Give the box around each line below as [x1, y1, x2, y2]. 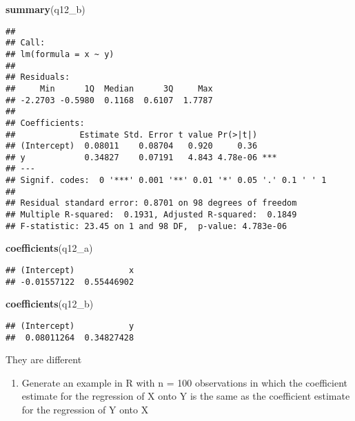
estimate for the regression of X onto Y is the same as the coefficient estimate [21, 389, 350, 403]
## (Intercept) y [6, 321, 134, 331]
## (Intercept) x [6, 266, 134, 275]
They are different [6, 352, 82, 367]
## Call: [6, 38, 45, 48]
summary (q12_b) [6, 2, 85, 16]
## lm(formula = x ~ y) [6, 49, 114, 59]
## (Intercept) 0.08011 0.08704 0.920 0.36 [6, 141, 258, 151]
